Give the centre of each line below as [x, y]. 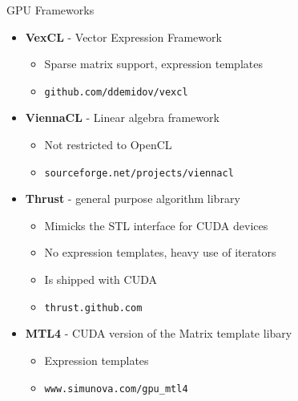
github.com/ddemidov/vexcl [116, 92]
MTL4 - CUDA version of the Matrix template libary [159, 333]
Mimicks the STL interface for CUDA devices [156, 225]
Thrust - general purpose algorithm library [133, 198]
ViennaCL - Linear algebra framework [122, 117]
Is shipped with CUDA [101, 279]
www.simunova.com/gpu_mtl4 [116, 389]
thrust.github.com [93, 308]
